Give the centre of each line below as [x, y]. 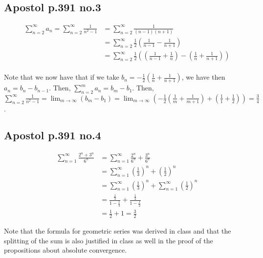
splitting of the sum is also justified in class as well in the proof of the [109, 240]
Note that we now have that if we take [62, 77]
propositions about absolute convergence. [66, 250]
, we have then [203, 77]
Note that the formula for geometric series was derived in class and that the [118, 231]
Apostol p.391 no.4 [53, 135]
